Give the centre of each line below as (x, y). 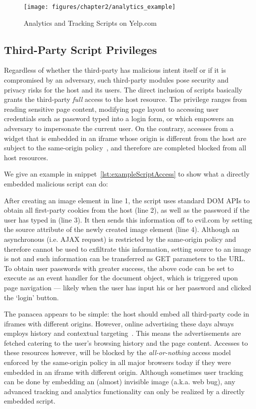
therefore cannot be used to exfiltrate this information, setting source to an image (128, 249)
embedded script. (30, 401)
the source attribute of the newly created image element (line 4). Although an (122, 229)
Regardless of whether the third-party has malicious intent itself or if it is (115, 70)
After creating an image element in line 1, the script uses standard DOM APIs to (127, 200)
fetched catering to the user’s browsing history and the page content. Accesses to (126, 342)
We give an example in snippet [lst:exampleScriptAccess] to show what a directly (127, 174)
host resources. (26, 157)
